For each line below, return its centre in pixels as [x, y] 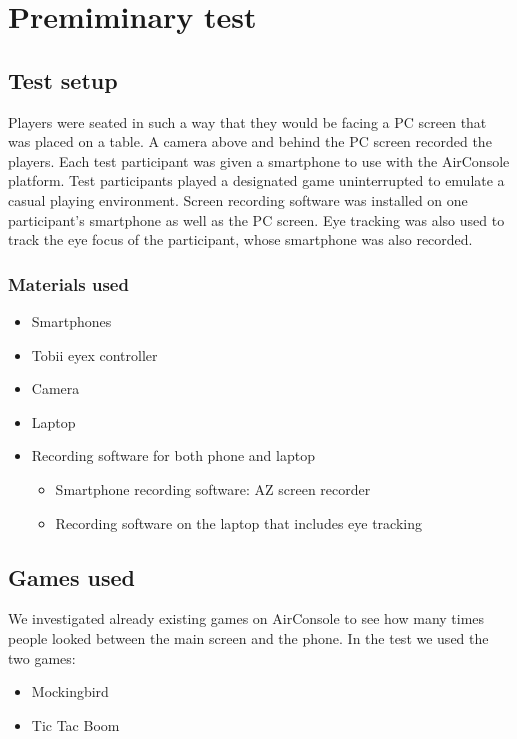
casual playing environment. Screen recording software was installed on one [238, 199]
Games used [71, 576]
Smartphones [71, 320]
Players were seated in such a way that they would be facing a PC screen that [247, 121]
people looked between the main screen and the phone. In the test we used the [248, 637]
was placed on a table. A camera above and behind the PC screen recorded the [250, 141]
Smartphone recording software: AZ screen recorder [213, 488]
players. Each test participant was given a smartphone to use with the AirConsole [259, 160]
